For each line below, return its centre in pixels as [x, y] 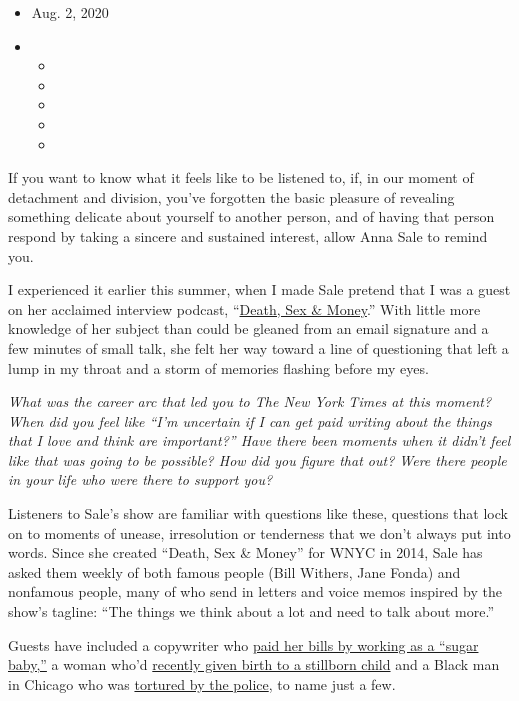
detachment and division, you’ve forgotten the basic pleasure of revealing [231, 196]
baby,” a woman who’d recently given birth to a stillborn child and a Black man [254, 664]
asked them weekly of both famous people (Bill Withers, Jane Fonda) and [234, 571]
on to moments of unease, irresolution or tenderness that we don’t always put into [259, 532]
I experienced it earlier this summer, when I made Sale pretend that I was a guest [259, 289]
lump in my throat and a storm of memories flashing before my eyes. [218, 367]
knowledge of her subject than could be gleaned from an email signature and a [248, 328]
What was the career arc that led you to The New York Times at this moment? [250, 401]
